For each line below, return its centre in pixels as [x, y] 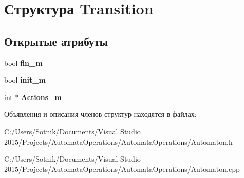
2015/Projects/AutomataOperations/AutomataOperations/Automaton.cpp [122, 169]
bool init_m [25, 80]
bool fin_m [23, 62]
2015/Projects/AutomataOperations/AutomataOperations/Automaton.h [118, 141]
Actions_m [41, 97]
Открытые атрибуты [56, 41]
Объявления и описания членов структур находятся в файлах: [100, 114]
